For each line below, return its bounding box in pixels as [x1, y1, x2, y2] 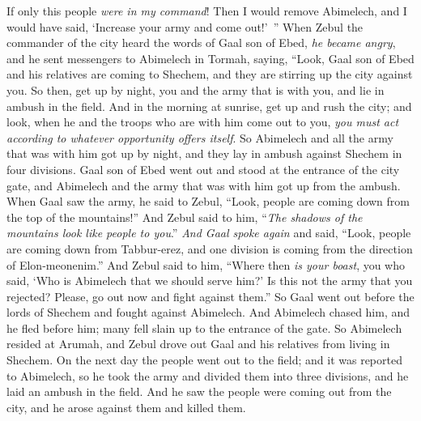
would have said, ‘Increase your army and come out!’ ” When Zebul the [6, 18, 364, 35]
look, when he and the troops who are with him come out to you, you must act [6, 113, 399, 130]
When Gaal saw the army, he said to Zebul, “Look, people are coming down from [6, 193, 410, 210]
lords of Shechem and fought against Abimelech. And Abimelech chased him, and [6, 304, 410, 321]
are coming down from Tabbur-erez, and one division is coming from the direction [6, 240, 413, 257]
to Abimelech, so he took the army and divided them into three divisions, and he [6, 367, 409, 384]
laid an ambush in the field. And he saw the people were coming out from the [6, 383, 392, 400]
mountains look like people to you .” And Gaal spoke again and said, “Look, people [6, 224, 411, 241]
